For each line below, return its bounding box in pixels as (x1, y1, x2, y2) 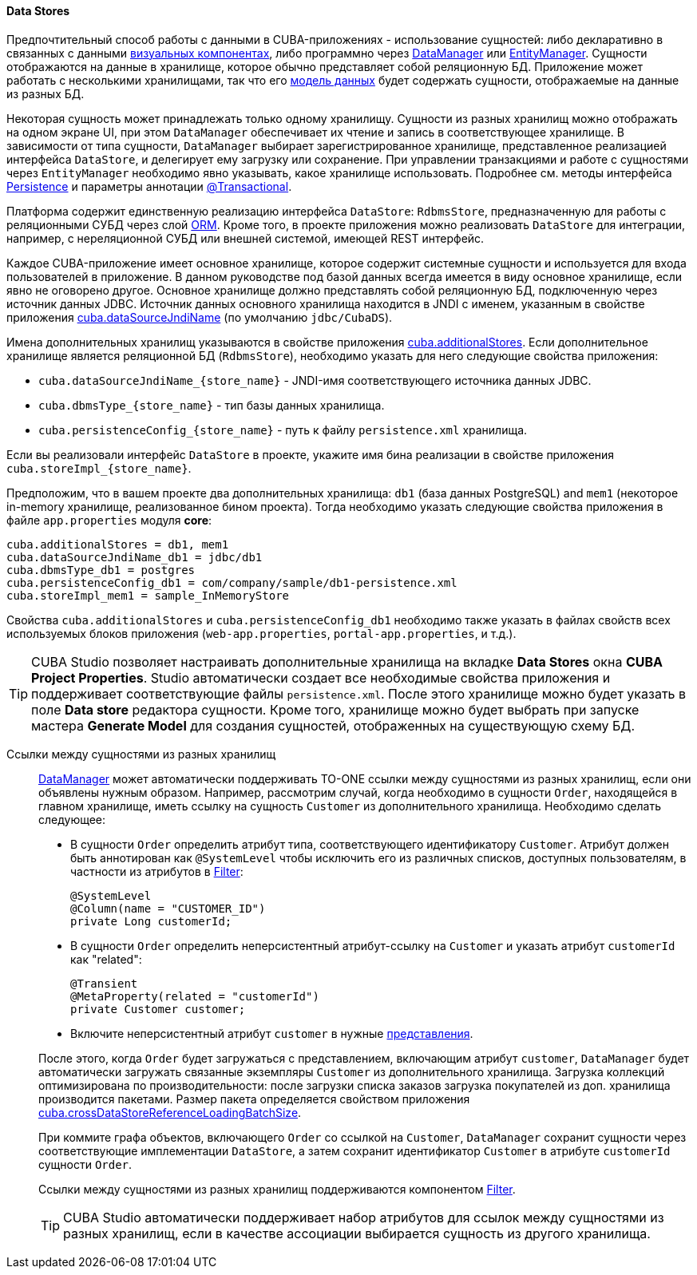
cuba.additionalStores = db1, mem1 (6, 537, 229, 551)
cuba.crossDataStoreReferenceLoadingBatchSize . (38, 1105, 302, 1119)
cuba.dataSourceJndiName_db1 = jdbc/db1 (6, 550, 263, 564)
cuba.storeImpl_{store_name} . (6, 461, 192, 475)
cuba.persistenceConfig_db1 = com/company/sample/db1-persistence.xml (6, 576, 457, 589)
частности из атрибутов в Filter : (70, 864, 244, 878)
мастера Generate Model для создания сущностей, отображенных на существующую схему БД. (31, 717, 636, 734)
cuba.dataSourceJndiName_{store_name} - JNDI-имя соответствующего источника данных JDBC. (38, 373, 592, 387)
